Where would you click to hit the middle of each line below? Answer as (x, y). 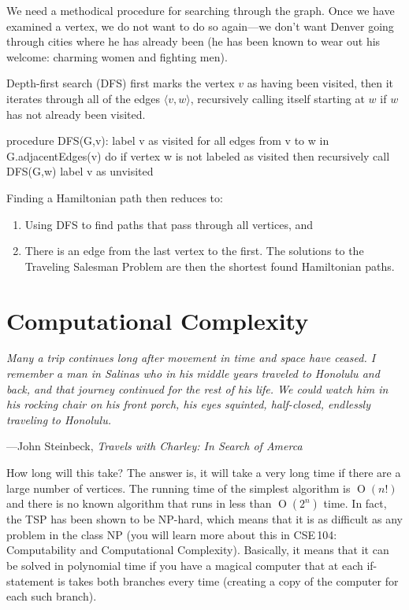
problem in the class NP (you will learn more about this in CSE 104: (172, 534)
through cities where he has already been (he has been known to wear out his (193, 41)
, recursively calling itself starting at (277, 98)
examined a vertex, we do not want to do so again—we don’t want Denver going (200, 26)
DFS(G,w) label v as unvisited (80, 171)
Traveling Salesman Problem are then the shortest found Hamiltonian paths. (210, 266)
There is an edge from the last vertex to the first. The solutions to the (194, 251)
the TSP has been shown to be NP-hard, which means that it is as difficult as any (204, 519)
